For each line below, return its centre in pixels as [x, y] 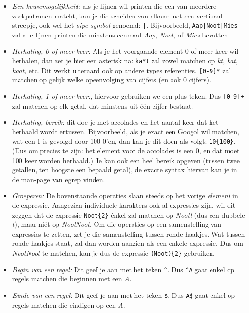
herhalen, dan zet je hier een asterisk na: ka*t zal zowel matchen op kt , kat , [125, 61]
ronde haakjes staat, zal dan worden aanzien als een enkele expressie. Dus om [127, 243]
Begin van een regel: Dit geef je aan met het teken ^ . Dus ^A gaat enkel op [123, 269]
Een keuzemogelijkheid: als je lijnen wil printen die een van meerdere [114, 6]
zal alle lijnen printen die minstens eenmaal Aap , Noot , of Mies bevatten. [121, 34]
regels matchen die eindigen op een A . [68, 304]
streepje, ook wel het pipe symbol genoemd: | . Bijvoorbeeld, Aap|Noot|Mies [125, 25]
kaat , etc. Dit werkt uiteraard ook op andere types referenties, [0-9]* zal [121, 70]
